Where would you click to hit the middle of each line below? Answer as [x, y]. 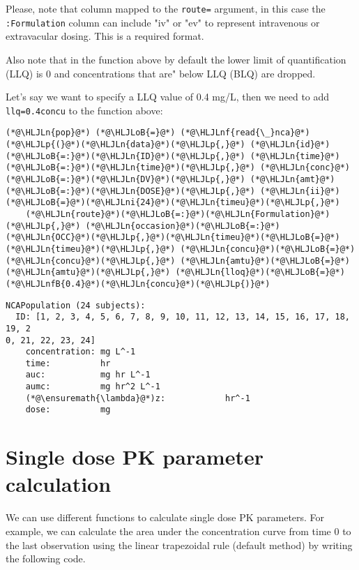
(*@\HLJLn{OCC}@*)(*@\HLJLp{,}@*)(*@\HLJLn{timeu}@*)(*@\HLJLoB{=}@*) [173, 238]
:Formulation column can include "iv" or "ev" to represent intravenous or [163, 22]
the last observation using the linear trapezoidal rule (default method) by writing [179, 545]
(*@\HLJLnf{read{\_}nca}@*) [245, 133]
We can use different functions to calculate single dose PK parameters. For [165, 517]
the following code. [46, 558]
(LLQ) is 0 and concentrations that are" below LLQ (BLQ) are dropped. [161, 73]
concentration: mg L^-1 [81, 352]
